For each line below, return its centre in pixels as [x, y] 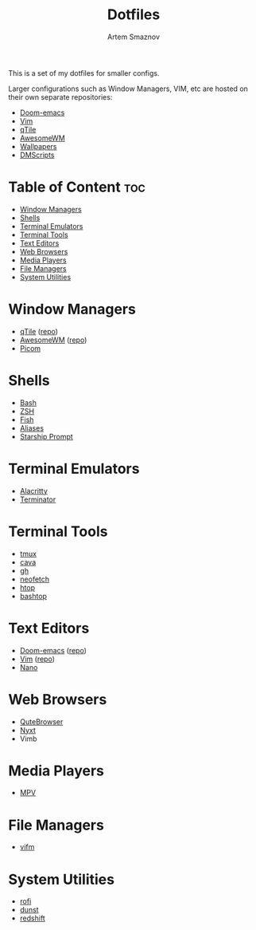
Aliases [32, 428]
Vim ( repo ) [37, 659]
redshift [32, 918]
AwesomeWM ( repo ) [53, 340]
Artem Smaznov [134, 37]
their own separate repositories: [60, 97]
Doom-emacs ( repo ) [53, 650]
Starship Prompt [46, 436]
